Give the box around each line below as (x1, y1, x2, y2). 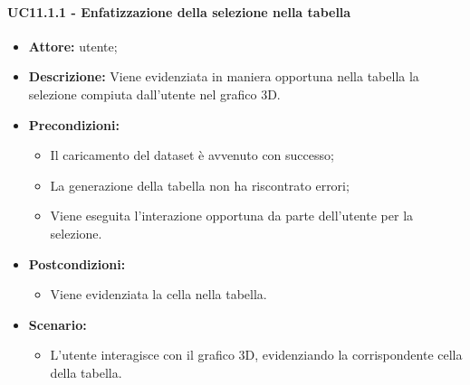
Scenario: (28, 315, 87, 333)
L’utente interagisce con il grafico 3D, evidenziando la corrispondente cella (50, 345, 463, 364)
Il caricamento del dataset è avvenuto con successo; (50, 146, 334, 164)
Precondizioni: (28, 115, 120, 134)
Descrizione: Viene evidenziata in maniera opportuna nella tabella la (28, 67, 419, 86)
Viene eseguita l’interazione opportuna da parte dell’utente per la (50, 206, 414, 225)
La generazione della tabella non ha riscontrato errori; (50, 175, 350, 194)
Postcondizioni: (28, 254, 126, 273)
